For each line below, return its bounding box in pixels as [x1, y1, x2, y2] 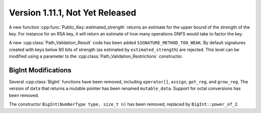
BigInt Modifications [9, 66, 72, 74]
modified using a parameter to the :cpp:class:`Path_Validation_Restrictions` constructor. [9, 53, 183, 59]
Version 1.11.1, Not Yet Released [9, 7, 136, 18]
